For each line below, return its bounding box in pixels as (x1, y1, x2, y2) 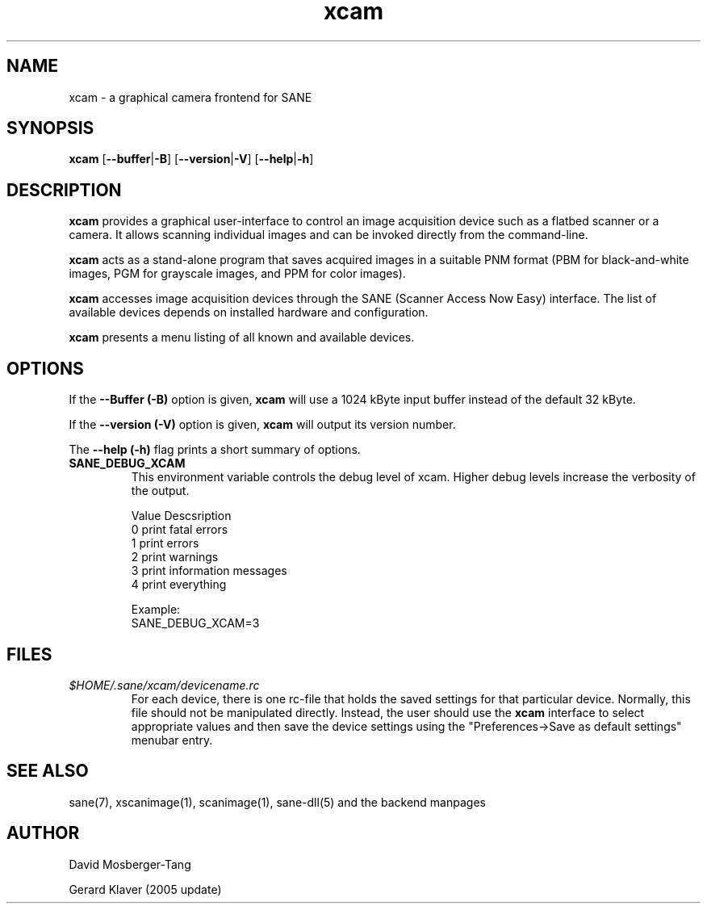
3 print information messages (131, 564, 287, 578)
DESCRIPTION (6, 179, 122, 200)
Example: (131, 602, 181, 617)
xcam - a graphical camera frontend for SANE (69, 90, 312, 104)
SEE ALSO (6, 761, 89, 782)
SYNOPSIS (6, 118, 94, 139)
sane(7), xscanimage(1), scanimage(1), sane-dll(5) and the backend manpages (69, 795, 486, 809)
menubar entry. (131, 732, 213, 747)
